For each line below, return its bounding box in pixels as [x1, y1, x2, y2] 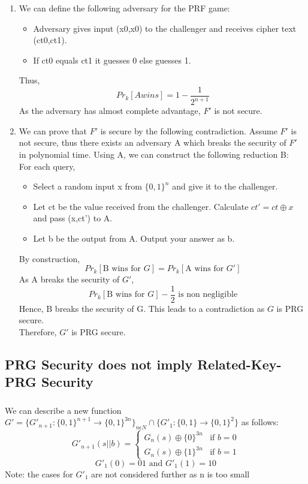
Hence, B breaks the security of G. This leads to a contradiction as [19, 302, 265, 314]
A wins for [185, 264, 224, 273]
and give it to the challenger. [172, 180, 278, 193]
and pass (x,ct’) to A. [33, 212, 113, 224]
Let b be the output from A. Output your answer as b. [33, 232, 235, 245]
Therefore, [19, 326, 57, 338]
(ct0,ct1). [33, 34, 67, 46]
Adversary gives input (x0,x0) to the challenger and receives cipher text [33, 22, 297, 34]
